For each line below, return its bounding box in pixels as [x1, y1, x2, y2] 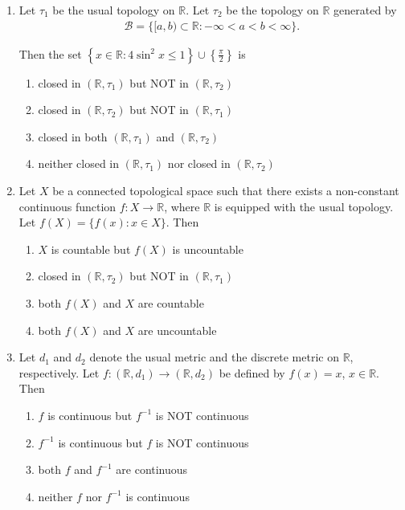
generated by [333, 2, 397, 18]
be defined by [219, 364, 285, 381]
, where [164, 198, 200, 214]
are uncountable [137, 321, 217, 338]
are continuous [116, 461, 188, 478]
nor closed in [167, 155, 231, 172]
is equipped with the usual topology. [214, 198, 394, 214]
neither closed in [38, 155, 120, 172]
